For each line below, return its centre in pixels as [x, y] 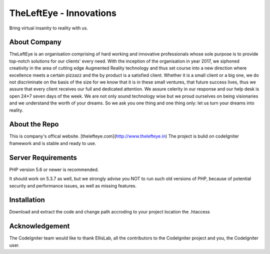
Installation [27, 200]
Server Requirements [43, 157]
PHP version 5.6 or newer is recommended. [54, 169]
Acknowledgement [39, 226]
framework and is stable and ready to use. [53, 143]
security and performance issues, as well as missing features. [73, 185]
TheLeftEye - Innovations [63, 13]
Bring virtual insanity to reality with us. [49, 28]
